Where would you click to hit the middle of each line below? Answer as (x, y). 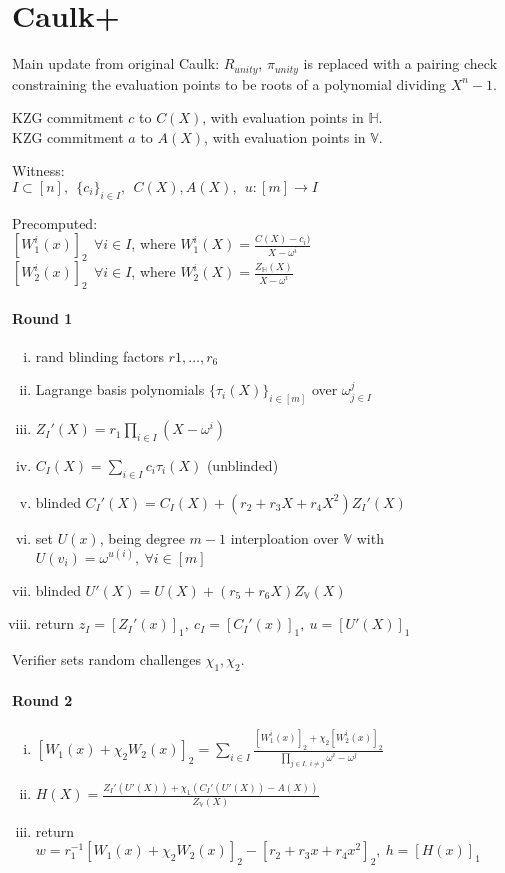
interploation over (284, 537)
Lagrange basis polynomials (120, 389)
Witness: (38, 170)
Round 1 (42, 317)
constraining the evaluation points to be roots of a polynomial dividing (229, 83)
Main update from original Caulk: (116, 63)
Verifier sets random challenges (106, 659)
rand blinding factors (99, 355)
